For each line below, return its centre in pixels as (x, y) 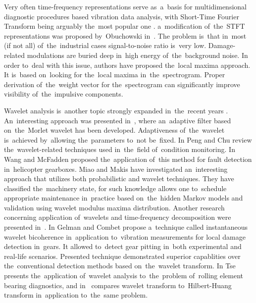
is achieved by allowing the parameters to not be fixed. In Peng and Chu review (128, 139)
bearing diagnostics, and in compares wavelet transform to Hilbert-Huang (118, 285)
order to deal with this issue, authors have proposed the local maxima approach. (127, 65)
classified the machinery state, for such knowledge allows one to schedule (115, 188)
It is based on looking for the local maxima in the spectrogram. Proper (115, 75)
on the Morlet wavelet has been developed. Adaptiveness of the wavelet (114, 130)
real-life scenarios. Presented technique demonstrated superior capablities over (122, 256)
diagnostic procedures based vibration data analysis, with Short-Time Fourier (122, 16)
